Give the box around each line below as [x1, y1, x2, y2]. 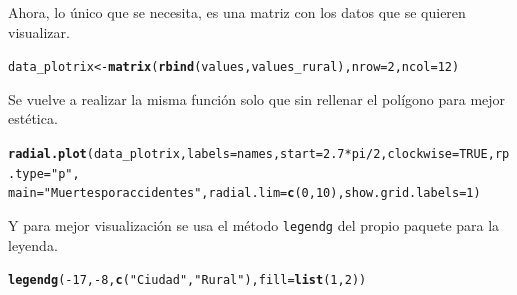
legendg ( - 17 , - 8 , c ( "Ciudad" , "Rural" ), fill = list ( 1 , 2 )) [8, 273, 367, 288]
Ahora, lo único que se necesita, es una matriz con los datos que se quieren [8, 2, 466, 22]
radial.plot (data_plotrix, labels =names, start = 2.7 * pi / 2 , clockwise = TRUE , [8, 147, 495, 162]
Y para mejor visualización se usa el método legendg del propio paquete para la [8, 215, 500, 235]
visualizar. [8, 21, 70, 42]
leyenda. [8, 234, 58, 255]
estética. [8, 108, 58, 129]
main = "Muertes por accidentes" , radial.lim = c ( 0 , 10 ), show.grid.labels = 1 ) [8, 186, 481, 201]
